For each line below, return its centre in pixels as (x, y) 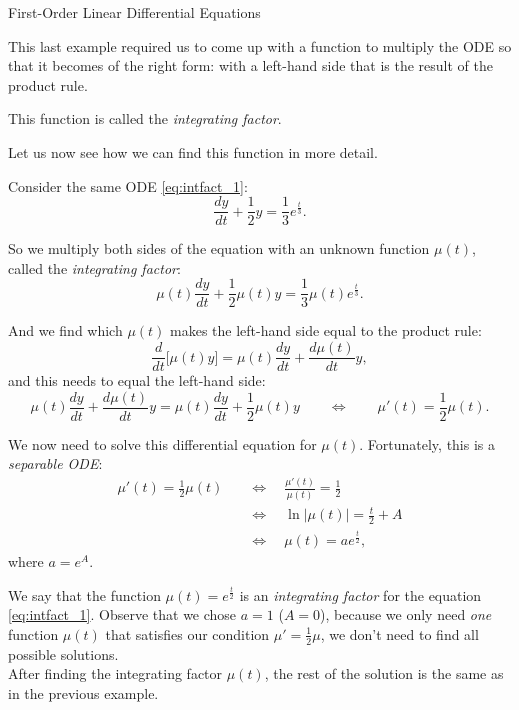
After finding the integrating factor (115, 673)
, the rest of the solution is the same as (384, 673)
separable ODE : (55, 463)
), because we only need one (406, 614)
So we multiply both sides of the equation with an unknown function (219, 248)
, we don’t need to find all (399, 633)
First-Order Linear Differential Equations (134, 12)
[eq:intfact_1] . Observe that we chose (122, 614)
